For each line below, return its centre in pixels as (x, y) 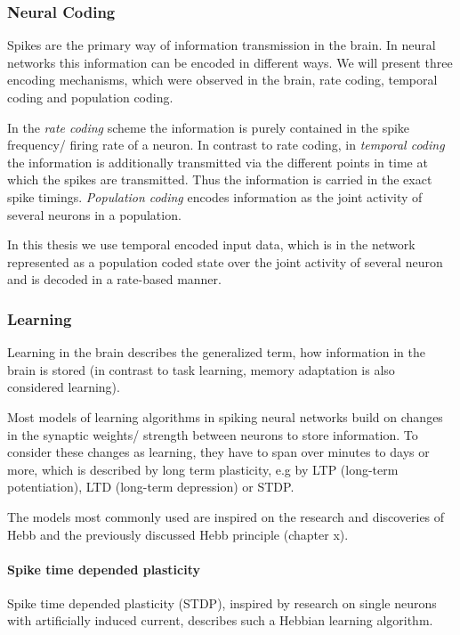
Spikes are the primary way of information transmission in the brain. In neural (222, 45)
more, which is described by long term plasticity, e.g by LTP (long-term (203, 469)
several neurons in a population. (94, 214)
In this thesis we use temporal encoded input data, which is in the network (211, 244)
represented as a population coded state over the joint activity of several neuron (225, 261)
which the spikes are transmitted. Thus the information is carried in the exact (220, 179)
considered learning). (64, 387)
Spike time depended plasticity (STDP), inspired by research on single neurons (222, 602)
